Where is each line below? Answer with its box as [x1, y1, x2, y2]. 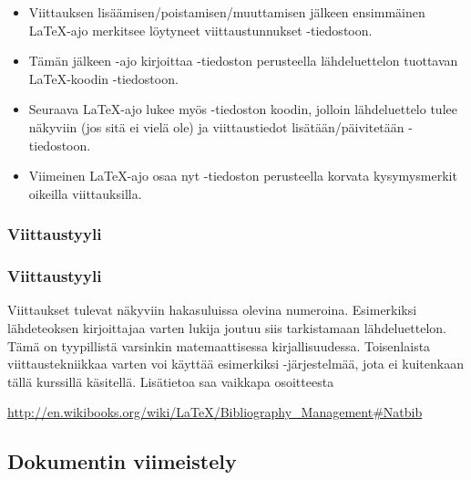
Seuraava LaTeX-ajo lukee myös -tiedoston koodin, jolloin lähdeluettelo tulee [28, 99, 457, 119]
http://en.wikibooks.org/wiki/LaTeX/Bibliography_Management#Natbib [7, 402, 423, 422]
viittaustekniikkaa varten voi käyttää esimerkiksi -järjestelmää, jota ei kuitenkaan [7, 354, 464, 373]
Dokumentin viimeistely [7, 447, 237, 475]
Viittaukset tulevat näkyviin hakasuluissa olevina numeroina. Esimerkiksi [7, 300, 417, 319]
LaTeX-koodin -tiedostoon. [28, 68, 179, 88]
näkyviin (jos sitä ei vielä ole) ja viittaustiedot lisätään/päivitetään [28, 117, 404, 136]
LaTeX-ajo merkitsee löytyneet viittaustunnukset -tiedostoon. [28, 20, 373, 39]
